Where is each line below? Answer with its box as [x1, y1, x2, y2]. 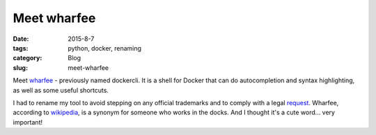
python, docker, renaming [68, 44, 142, 52]
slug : [13, 63, 28, 72]
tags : [13, 44, 29, 52]
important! [13, 118, 43, 126]
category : [13, 54, 42, 62]
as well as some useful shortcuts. [13, 86, 109, 94]
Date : [13, 35, 29, 43]
